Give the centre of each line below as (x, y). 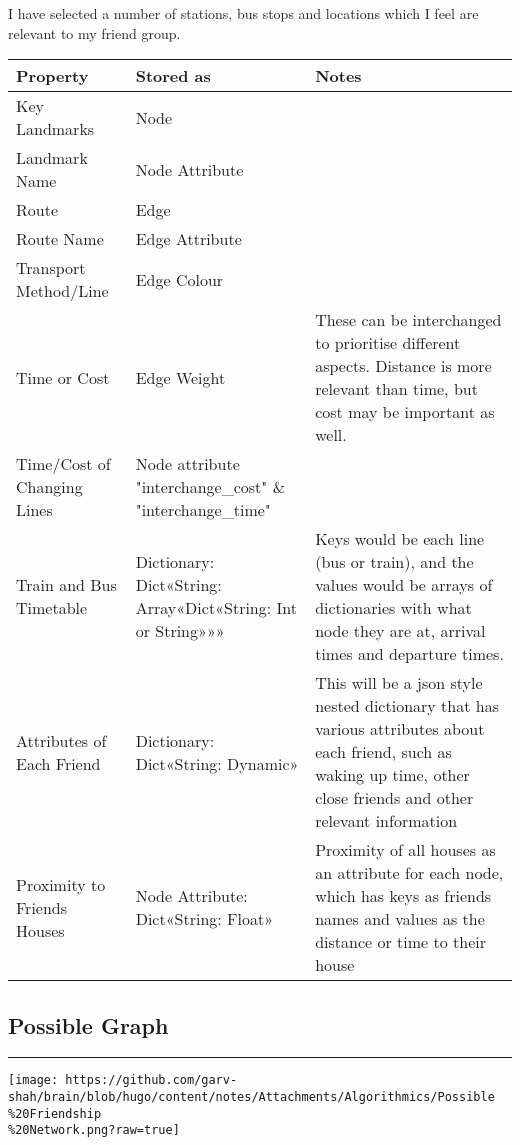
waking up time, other (392, 775)
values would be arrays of (404, 585)
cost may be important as (405, 412)
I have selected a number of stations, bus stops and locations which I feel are (243, 13)
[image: (33, 1080)
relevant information (386, 821)
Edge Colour (179, 279)
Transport (51, 268)
